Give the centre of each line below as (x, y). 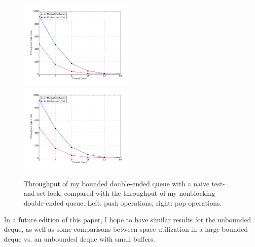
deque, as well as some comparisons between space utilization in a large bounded (126, 229)
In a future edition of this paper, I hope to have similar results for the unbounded (127, 219)
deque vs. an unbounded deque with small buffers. (80, 238)
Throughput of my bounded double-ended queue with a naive (117, 183)
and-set (35, 193)
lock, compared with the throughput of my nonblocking (132, 193)
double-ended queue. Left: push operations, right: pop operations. (123, 203)
